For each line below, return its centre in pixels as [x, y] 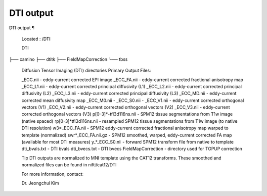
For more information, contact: [52, 174]
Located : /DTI [36, 39]
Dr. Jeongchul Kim [40, 183]
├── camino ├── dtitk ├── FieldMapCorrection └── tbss [68, 59]
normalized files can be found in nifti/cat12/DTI [69, 165]
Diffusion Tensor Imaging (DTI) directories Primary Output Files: [86, 71]
